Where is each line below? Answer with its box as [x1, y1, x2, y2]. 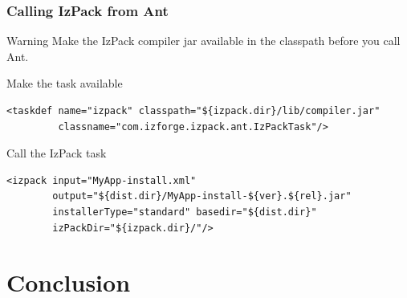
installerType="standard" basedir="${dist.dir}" [52, 206, 317, 218]
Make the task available [6, 75, 123, 92]
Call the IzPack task [6, 145, 107, 161]
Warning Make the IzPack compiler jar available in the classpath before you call [6, 32, 401, 49]
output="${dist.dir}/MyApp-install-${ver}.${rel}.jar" [52, 190, 352, 202]
